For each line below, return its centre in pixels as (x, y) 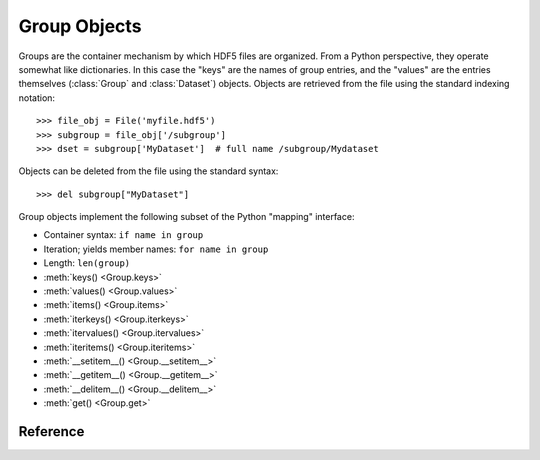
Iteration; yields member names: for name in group (156, 249)
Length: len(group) (87, 263)
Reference (51, 431)
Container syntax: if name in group (123, 235)
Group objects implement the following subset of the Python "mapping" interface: (186, 217)
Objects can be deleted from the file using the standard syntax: (148, 171)
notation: (36, 97)
